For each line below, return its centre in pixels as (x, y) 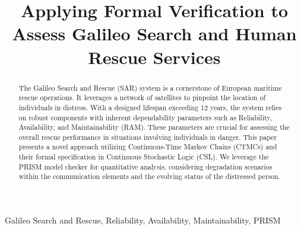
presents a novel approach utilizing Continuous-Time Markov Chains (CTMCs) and (148, 147)
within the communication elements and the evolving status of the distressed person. (149, 176)
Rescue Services (154, 57)
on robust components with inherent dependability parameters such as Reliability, (145, 117)
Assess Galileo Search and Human (154, 33)
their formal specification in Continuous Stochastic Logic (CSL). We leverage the (144, 157)
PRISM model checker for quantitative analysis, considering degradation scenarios (145, 166)
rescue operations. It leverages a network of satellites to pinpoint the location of (142, 98)
